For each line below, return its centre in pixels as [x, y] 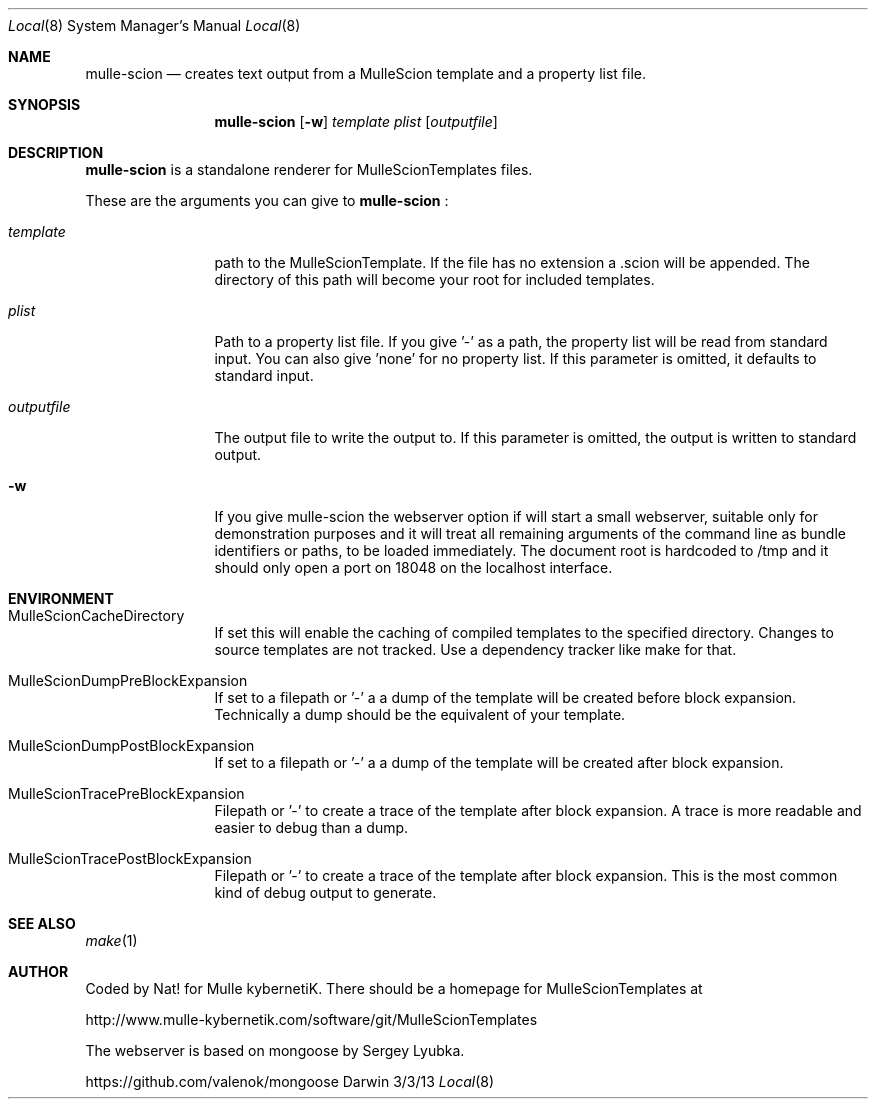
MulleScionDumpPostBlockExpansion [131, 745]
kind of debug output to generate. [325, 892]
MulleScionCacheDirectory [96, 615]
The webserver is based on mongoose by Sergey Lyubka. [275, 1050]
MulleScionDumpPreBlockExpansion [128, 680]
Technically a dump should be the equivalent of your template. [420, 714]
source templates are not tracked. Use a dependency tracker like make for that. [475, 649]
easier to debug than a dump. [311, 827]
